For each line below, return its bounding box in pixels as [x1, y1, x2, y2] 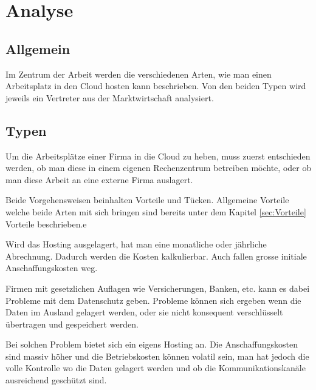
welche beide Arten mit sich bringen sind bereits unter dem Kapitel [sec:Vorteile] [5, 205, 306, 218]
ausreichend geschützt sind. [5, 374, 107, 386]
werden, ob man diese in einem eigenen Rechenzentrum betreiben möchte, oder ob [5, 161, 312, 174]
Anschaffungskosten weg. [5, 261, 98, 274]
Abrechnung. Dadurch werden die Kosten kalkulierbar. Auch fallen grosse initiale [5, 249, 307, 262]
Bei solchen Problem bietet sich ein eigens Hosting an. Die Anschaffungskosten [5, 338, 298, 351]
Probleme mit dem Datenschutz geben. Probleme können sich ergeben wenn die [5, 294, 301, 306]
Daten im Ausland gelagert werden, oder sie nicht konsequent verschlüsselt [5, 306, 283, 318]
